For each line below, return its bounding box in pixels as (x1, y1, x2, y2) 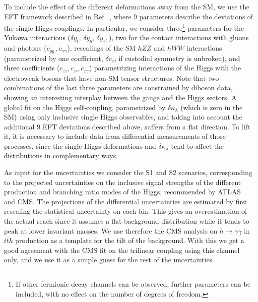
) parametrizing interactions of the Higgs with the (89, 62, 241, 73)
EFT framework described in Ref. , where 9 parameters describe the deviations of (4, 11, 253, 21)
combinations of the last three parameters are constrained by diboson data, (4, 82, 233, 93)
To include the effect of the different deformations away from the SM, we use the (4, 1, 250, 11)
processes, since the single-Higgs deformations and (4, 140, 156, 151)
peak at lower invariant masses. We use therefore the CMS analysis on (4, 225, 217, 236)
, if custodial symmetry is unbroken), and (114, 53, 240, 63)
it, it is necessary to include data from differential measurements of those (4, 131, 226, 141)
